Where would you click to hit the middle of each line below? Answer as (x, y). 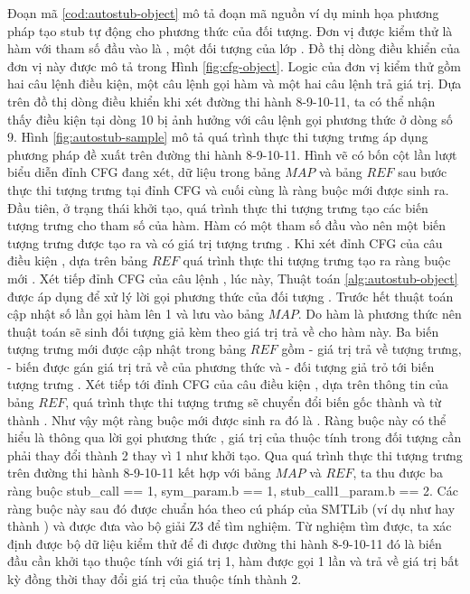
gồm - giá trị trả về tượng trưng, (371, 349)
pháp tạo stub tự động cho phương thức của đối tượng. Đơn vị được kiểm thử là (230, 30)
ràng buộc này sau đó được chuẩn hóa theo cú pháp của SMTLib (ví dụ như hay (231, 508)
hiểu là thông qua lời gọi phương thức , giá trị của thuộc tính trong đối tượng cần (235, 437)
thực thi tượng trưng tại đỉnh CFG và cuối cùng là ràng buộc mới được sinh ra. (228, 189)
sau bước (423, 172)
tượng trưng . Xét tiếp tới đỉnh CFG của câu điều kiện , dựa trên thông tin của (228, 384)
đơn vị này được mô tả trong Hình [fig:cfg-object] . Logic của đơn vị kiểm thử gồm (234, 65)
